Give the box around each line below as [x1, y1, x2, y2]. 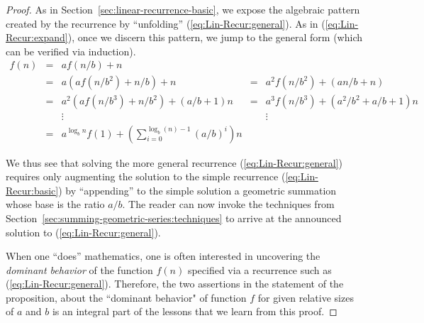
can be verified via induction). [6, 43, 136, 58]
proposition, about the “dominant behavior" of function [6, 290, 247, 305]
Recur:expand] [6, 30, 68, 45]
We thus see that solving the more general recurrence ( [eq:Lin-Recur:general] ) [6, 155, 342, 170]
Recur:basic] [6, 182, 59, 197]
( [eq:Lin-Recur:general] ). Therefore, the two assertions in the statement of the [6, 276, 344, 291]
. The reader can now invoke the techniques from [122, 197, 335, 212]
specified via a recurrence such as [187, 262, 332, 277]
